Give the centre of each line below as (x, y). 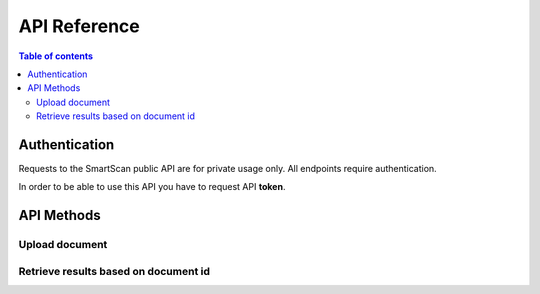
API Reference (79, 26)
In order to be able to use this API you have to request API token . (152, 187)
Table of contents (56, 56)
